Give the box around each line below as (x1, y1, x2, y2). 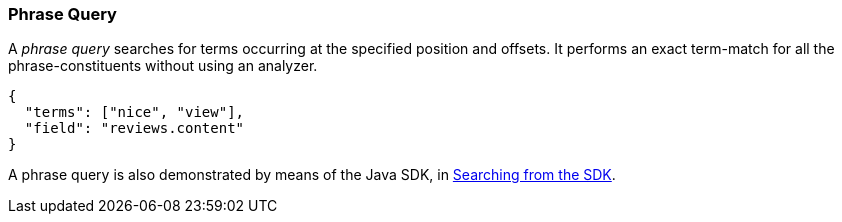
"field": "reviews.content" (24, 120, 245, 137)
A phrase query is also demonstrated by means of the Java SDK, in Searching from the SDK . (8, 166, 616, 184)
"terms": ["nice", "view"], (24, 104, 245, 121)
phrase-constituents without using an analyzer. (8, 57, 318, 75)
